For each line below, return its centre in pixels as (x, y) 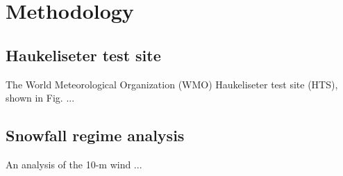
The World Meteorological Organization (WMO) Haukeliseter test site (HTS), (172, 84)
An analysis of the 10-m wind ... (74, 164)
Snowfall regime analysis (95, 135)
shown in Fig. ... (40, 98)
